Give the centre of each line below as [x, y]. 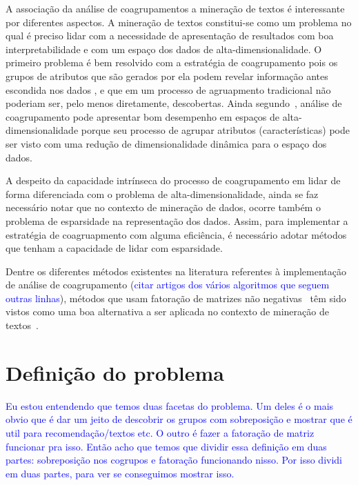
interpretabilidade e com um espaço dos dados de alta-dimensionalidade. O [164, 49]
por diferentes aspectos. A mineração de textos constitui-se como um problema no [179, 22]
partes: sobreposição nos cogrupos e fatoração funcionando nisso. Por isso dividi [174, 460]
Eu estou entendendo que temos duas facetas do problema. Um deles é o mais [170, 405]
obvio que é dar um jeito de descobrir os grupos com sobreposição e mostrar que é [179, 419]
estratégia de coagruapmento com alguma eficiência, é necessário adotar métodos [176, 234]
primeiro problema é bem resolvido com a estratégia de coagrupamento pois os [172, 62]
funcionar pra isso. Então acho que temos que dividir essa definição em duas [166, 446]
